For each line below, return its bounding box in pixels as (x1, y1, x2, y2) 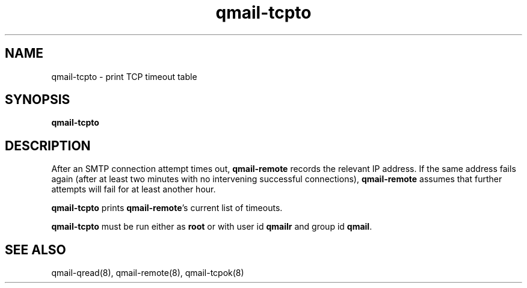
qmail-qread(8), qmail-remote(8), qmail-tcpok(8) (51, 268, 244, 278)
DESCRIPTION (5, 138, 91, 153)
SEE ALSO (5, 242, 66, 257)
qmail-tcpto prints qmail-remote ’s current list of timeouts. (51, 203, 283, 213)
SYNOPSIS (5, 92, 70, 108)
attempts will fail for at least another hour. (51, 184, 216, 195)
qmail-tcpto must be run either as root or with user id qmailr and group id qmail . (51, 221, 372, 232)
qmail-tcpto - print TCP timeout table (51, 71, 197, 82)
